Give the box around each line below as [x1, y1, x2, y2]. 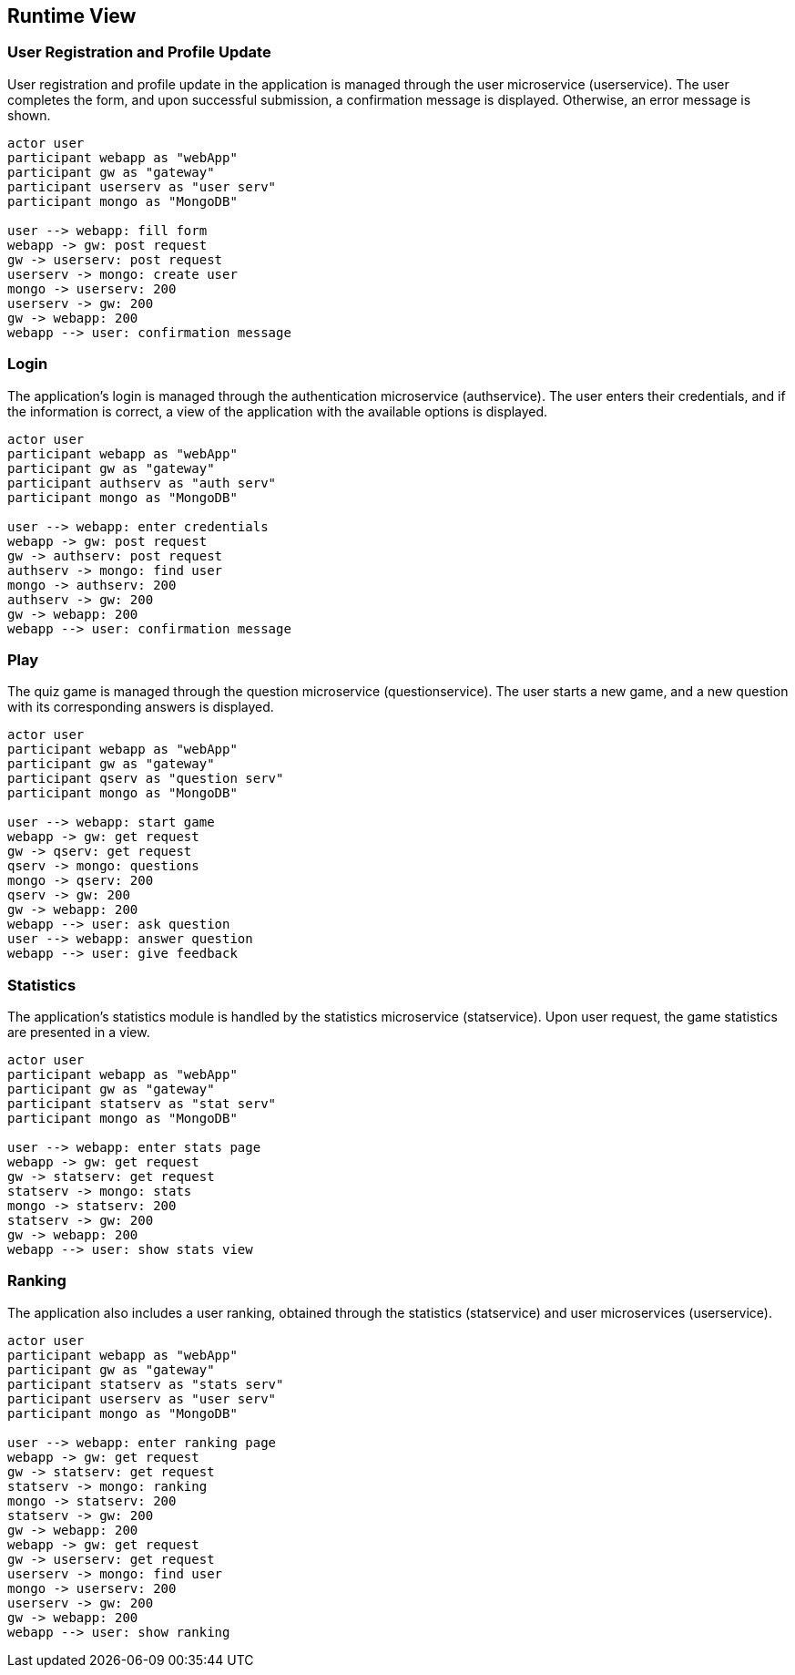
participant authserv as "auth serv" [7, 475, 277, 490]
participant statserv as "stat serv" [7, 1096, 277, 1112]
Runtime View [7, 5, 137, 27]
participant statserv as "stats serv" [7, 1376, 284, 1392]
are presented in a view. [7, 1024, 150, 1041]
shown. [7, 107, 51, 123]
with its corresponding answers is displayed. [7, 699, 274, 715]
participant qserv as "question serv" [7, 771, 284, 786]
